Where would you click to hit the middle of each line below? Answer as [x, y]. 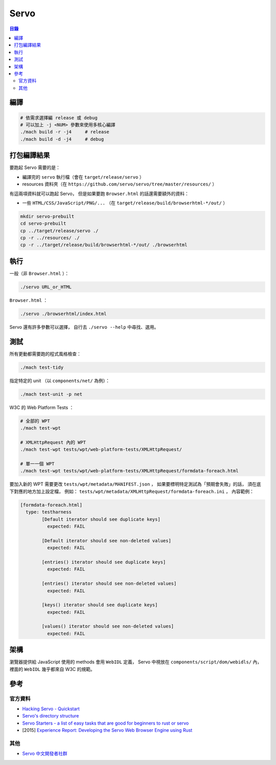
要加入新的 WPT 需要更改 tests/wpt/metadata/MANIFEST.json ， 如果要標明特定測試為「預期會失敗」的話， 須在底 [135, 484]
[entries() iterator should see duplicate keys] [104, 562]
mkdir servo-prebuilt [47, 216]
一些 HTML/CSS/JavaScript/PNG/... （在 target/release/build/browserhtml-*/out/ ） [125, 203]
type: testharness [49, 512]
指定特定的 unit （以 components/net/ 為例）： [60, 380]
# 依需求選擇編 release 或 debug [59, 118]
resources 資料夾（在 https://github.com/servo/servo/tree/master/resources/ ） [120, 184]
